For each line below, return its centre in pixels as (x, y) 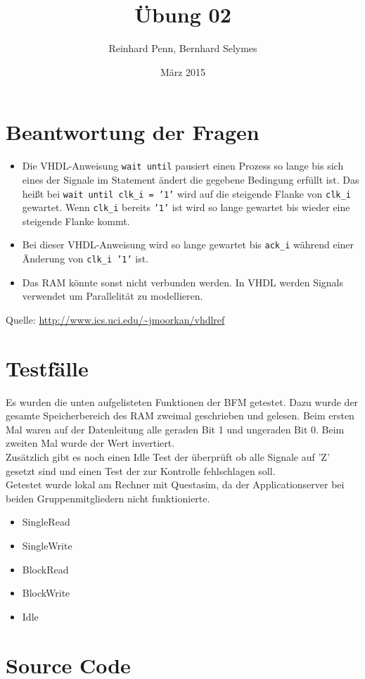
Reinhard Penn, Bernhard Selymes (183, 48)
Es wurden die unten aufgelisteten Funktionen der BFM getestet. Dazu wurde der (182, 401)
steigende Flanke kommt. (76, 221)
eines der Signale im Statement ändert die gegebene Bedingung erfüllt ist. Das (191, 179)
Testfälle (47, 368)
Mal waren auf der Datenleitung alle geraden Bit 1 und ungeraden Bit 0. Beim (175, 429)
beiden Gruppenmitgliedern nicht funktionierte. (108, 498)
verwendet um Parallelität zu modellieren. (113, 296)
